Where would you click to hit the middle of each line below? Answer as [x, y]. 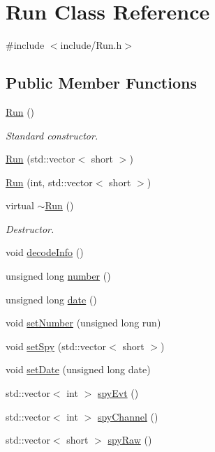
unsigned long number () [58, 276]
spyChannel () [128, 416]
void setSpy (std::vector [56, 346]
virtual [20, 205]
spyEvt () [118, 393]
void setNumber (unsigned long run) [83, 323]
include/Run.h [91, 45]
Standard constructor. [52, 135]
